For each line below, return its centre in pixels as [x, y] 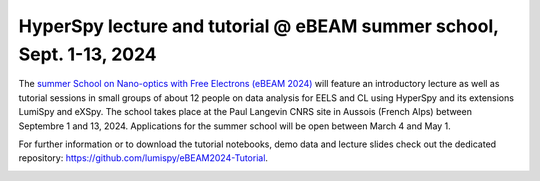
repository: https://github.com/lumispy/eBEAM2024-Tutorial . [143, 158]
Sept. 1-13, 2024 [87, 54]
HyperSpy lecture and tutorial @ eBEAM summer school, [258, 26]
